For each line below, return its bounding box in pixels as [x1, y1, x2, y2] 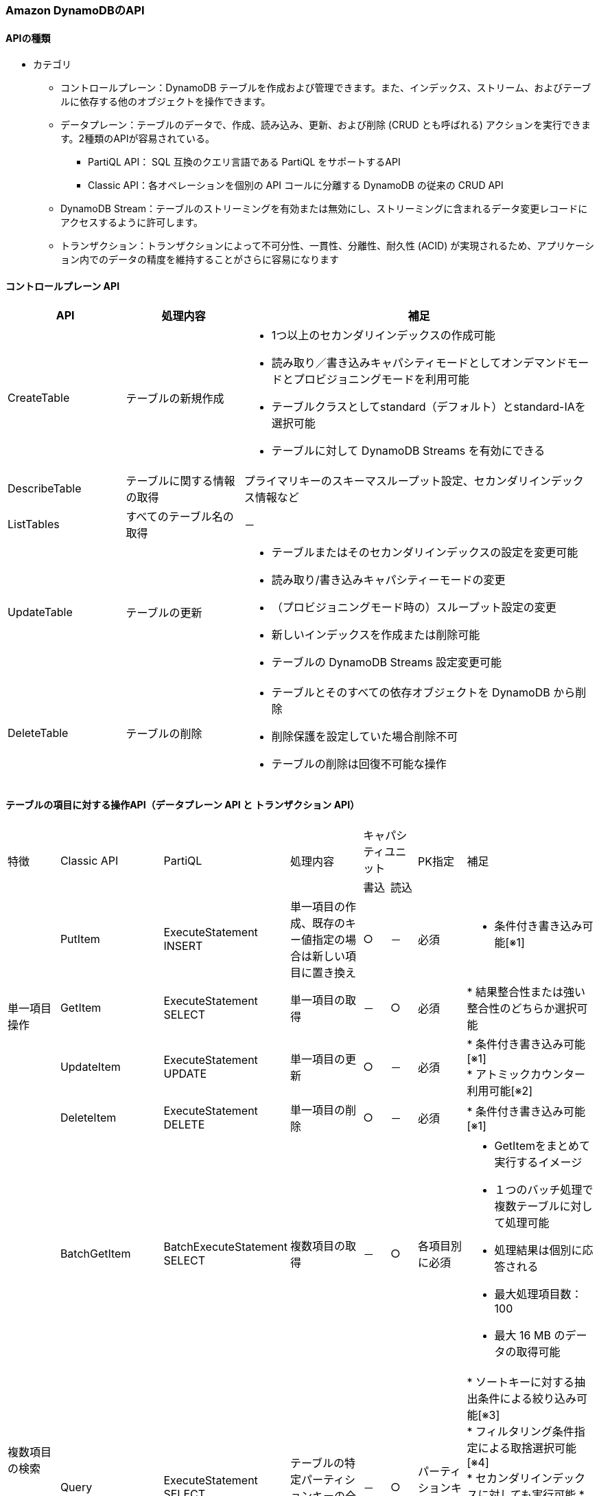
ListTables [8, 517, 60, 532]
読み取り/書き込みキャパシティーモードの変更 [271, 573, 506, 587]
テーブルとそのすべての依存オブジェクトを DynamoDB [271, 685, 550, 700]
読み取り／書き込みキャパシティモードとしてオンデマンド [271, 356, 567, 370]
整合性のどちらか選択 [467, 1001, 577, 1015]
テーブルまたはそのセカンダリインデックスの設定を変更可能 [271, 545, 578, 560]
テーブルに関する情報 [126, 474, 235, 488]
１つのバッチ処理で [494, 1182, 594, 1197]
